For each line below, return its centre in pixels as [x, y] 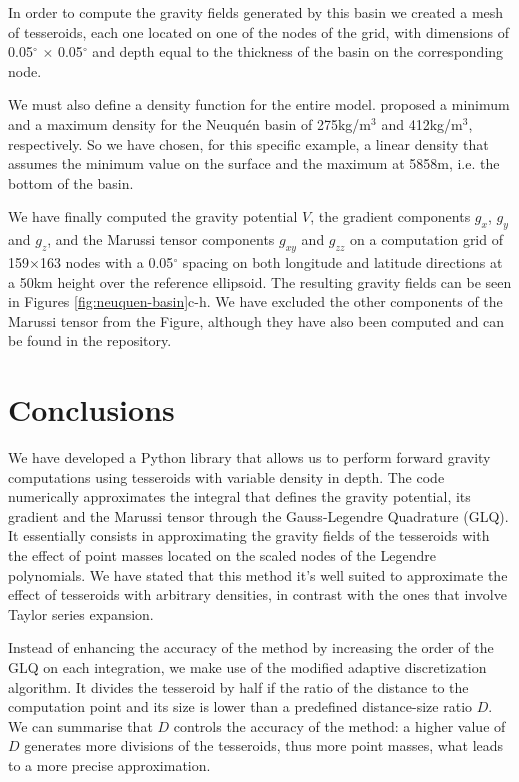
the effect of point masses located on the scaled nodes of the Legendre [222, 555]
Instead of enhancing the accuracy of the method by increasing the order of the [251, 647]
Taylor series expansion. [81, 613]
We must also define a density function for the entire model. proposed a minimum [259, 104]
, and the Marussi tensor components [161, 239]
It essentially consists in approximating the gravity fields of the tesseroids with [249, 535]
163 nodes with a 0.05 [106, 261]
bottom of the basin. [71, 182]
